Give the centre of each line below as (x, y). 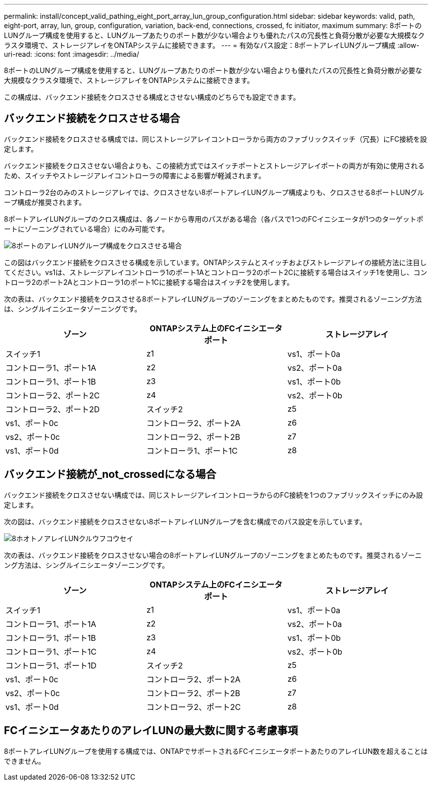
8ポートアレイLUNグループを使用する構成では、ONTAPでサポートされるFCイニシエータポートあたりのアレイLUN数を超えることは (216, 751)
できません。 (25, 761)
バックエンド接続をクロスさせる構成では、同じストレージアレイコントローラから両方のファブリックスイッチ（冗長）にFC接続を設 (216, 139)
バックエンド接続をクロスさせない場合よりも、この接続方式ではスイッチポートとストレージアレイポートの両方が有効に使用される (215, 165)
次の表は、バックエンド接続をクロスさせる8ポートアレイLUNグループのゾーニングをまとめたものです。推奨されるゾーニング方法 (213, 299)
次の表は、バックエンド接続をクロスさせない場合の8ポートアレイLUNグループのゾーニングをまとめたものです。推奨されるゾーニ (213, 555)
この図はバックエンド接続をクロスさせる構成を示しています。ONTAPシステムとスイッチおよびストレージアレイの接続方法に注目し (216, 262)
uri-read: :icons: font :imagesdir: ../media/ (72, 54)
